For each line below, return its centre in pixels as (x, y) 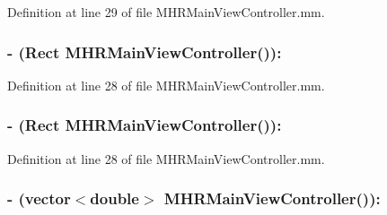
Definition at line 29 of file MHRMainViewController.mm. (166, 12)
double (114, 198)
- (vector (39, 198)
